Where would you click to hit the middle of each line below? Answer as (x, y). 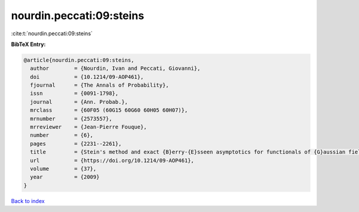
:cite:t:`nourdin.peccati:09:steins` (52, 33)
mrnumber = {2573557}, (71, 119)
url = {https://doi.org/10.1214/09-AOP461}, (112, 160)
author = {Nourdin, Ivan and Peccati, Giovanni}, (115, 68)
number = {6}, (62, 135)
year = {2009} (65, 177)
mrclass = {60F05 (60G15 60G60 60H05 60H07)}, (109, 110)
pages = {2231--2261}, (76, 144)
